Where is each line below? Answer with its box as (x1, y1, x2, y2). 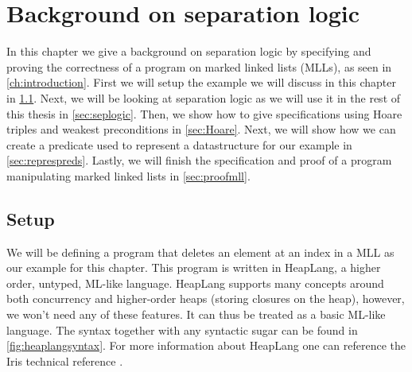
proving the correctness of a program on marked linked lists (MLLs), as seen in (6, 58, 392, 75)
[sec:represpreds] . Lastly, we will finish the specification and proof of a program (6, 152, 392, 169)
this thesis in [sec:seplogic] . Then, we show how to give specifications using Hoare (6, 105, 402, 122)
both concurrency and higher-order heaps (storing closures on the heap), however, (6, 290, 405, 307)
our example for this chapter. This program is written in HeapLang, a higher (6, 259, 381, 276)
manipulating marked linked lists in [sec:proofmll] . (6, 167, 251, 184)
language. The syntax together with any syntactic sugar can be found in (6, 321, 358, 338)
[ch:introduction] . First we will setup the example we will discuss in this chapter (6, 74, 396, 91)
